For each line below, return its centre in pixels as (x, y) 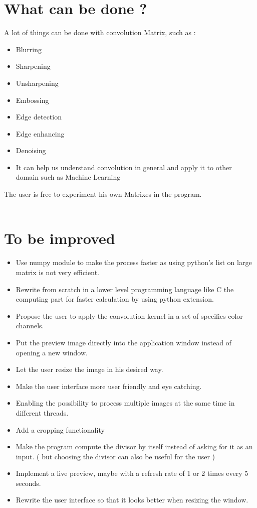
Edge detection (39, 117)
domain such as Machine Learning (68, 177)
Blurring (29, 49)
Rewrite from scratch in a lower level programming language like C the (125, 289)
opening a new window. (52, 352)
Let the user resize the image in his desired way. (89, 369)
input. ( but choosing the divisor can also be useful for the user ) (115, 456)
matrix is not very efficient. (57, 272)
